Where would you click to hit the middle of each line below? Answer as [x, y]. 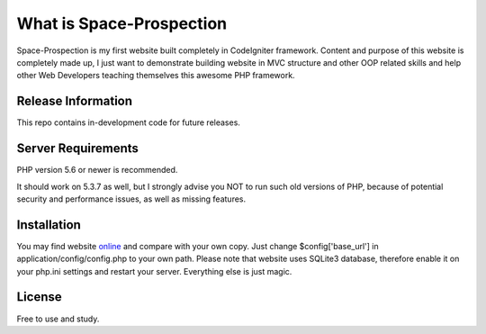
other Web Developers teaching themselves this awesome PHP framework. [156, 76]
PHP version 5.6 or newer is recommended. [97, 170]
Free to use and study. [58, 319]
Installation [49, 225]
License [39, 297]
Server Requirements [78, 149]
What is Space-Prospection [122, 23]
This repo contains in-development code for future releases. [128, 122]
